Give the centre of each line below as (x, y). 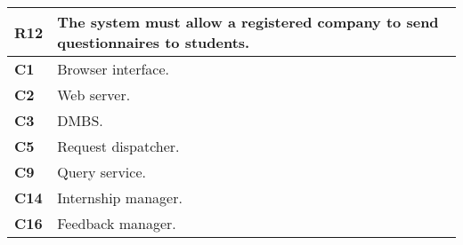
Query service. (102, 172)
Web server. (94, 95)
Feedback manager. (117, 223)
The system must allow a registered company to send (248, 22)
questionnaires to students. (154, 42)
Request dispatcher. (118, 146)
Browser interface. (113, 69)
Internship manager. (120, 198)
